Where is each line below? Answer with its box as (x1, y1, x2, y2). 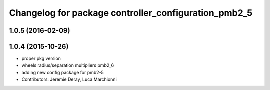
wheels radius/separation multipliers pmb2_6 (21, 62, 114, 68)
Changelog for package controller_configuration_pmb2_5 (9, 7, 253, 18)
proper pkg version (21, 55, 61, 62)
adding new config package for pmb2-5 (21, 69, 104, 75)
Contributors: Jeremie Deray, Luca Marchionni (21, 76, 117, 82)
